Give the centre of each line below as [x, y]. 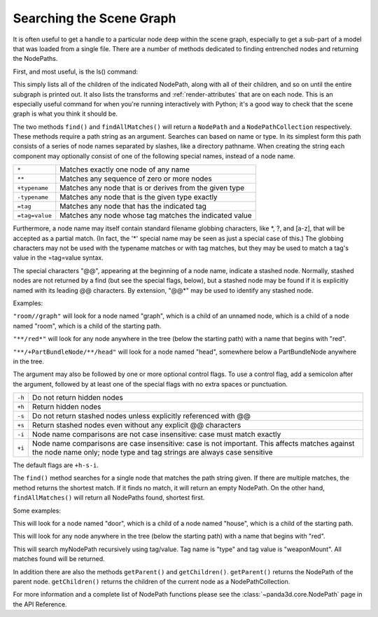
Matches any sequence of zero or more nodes [136, 179]
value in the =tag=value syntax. [58, 258]
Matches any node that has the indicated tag [133, 207]
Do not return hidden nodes [78, 398]
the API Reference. [40, 604]
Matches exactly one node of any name [125, 169]
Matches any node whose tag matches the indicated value [156, 216]
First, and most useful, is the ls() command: [75, 71]
